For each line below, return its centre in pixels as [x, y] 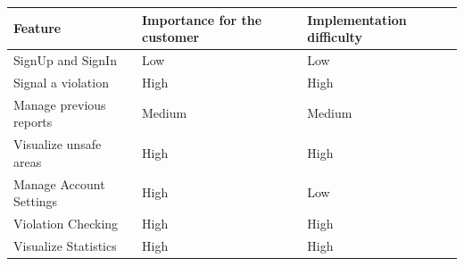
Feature [37, 28]
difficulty [335, 37]
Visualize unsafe [58, 144]
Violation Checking [66, 223]
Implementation [357, 19]
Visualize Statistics [65, 245]
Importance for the [202, 19]
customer [170, 37]
